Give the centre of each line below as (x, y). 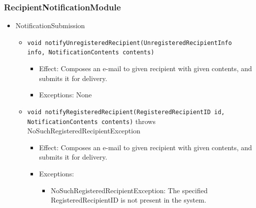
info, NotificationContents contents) (91, 53)
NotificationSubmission (50, 25)
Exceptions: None (65, 95)
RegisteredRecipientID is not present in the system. (128, 200)
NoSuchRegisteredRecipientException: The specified (129, 190)
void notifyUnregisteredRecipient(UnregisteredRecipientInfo (129, 43)
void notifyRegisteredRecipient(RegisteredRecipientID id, (126, 112)
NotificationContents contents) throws (91, 121)
